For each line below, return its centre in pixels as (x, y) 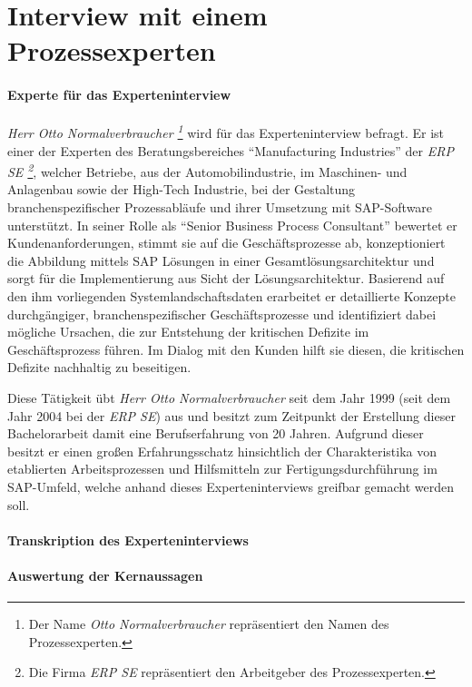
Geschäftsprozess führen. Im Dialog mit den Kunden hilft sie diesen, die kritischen (236, 349)
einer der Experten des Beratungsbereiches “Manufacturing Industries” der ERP (231, 150)
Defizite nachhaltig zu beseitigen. (99, 367)
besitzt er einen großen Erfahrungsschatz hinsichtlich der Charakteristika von (222, 451)
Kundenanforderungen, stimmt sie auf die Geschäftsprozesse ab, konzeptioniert (226, 243)
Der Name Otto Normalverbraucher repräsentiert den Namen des (209, 624)
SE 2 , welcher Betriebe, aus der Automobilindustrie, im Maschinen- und (207, 170)
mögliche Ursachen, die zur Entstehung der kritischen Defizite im (188, 332)
